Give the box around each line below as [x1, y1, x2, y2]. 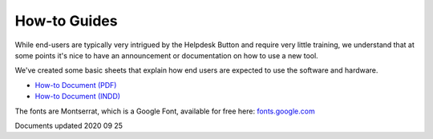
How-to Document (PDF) [34, 80, 117, 89]
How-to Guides [14, 12, 118, 30]
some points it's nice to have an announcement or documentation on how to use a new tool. [14, 50, 318, 60]
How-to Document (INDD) [34, 92, 120, 101]
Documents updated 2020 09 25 [14, 121, 123, 130]
